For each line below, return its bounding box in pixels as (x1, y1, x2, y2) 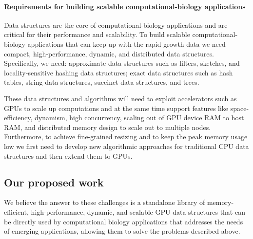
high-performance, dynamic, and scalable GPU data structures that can (31, 206, 245, 217)
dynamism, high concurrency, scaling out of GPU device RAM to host (34, 112, 244, 123)
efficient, (4, 206, 29, 217)
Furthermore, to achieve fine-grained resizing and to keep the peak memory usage (4, 131, 248, 142)
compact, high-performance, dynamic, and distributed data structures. (4, 48, 214, 58)
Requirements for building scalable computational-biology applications (4, 1, 246, 11)
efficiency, (4, 112, 33, 123)
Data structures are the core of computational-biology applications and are (4, 19, 228, 30)
